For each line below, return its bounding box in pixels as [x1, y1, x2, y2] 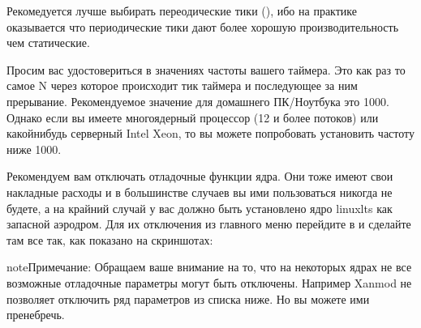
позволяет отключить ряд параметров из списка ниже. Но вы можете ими [6, 290, 370, 307]
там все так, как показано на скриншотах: [6, 231, 213, 248]
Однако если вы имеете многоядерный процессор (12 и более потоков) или [6, 109, 379, 126]
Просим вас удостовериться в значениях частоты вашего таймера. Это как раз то [6, 61, 406, 78]
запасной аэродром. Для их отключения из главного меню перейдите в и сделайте [6, 215, 411, 232]
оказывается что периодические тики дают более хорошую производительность [6, 18, 399, 35]
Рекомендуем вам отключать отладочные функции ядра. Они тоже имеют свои [6, 168, 393, 185]
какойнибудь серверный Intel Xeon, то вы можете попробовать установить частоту [6, 125, 415, 142]
